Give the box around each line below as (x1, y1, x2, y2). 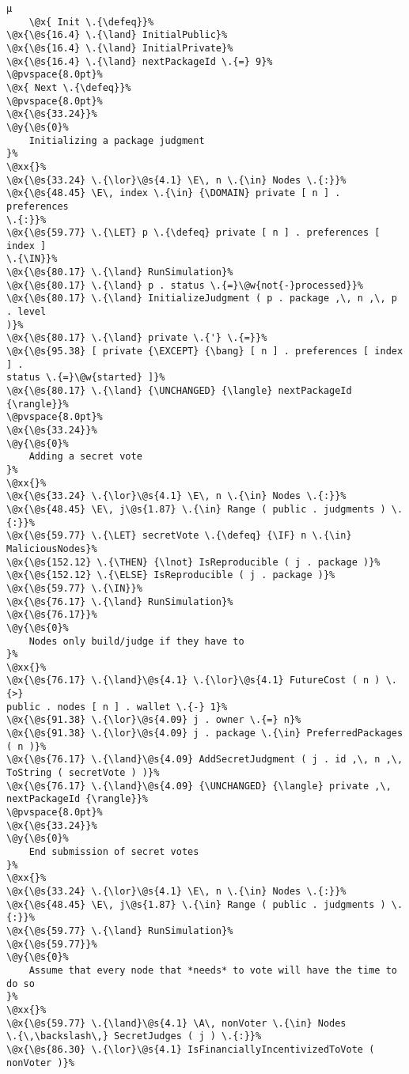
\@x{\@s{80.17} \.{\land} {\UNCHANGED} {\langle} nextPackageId (6, 385, 352, 397)
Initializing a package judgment (28, 134, 205, 146)
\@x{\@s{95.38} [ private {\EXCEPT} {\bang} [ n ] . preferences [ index (6, 346, 403, 357)
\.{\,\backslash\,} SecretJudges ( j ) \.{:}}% (6, 1031, 262, 1042)
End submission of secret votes (28, 846, 199, 857)
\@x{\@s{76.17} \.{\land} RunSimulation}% (6, 596, 233, 607)
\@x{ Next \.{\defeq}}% (6, 81, 131, 93)
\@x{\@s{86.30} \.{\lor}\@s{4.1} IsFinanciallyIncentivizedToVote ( (6, 1043, 375, 1055)
